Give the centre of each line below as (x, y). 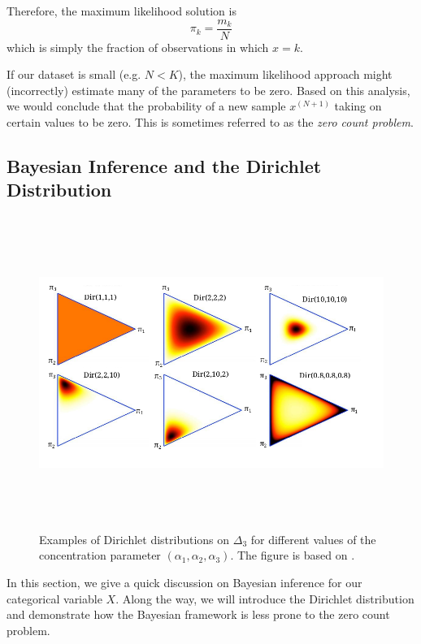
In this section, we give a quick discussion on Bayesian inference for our (184, 582)
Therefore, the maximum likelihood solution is (122, 11)
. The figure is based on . (293, 555)
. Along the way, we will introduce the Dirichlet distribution (265, 598)
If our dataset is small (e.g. (74, 74)
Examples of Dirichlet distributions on (135, 539)
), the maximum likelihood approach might (285, 74)
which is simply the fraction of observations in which (138, 47)
